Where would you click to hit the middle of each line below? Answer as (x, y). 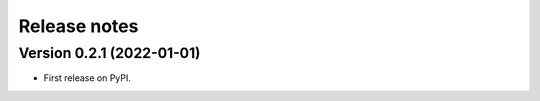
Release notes (78, 26)
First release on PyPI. (87, 78)
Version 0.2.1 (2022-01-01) (109, 53)
